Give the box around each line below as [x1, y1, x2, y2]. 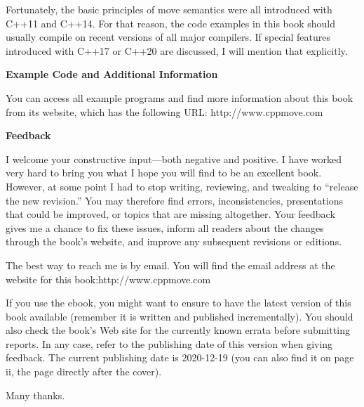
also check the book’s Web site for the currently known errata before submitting [6, 323, 350, 337]
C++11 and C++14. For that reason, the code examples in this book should [6, 15, 335, 30]
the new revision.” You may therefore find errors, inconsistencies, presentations [6, 193, 344, 207]
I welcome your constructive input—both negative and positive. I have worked [6, 151, 342, 166]
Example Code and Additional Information [6, 67, 218, 82]
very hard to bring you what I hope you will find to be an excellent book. [6, 165, 322, 180]
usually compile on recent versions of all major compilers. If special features [6, 30, 331, 44]
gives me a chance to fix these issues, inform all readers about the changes [6, 220, 324, 235]
